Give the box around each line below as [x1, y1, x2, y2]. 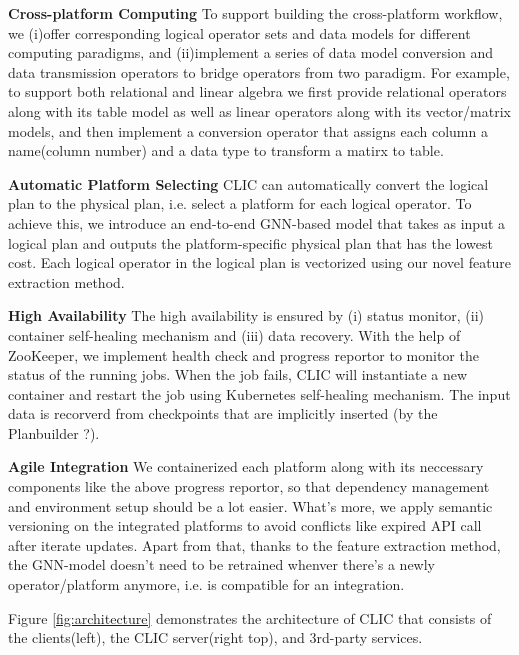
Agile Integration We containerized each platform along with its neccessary [8, 456, 484, 477]
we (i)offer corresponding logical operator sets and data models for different [8, 22, 471, 43]
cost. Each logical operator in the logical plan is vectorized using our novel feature [8, 252, 512, 273]
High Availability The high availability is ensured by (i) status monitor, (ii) [8, 305, 485, 326]
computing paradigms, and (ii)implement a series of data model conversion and [8, 42, 493, 63]
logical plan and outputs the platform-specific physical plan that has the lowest [8, 232, 494, 253]
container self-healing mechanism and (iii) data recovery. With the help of [8, 324, 461, 345]
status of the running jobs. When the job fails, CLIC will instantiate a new [8, 364, 468, 385]
